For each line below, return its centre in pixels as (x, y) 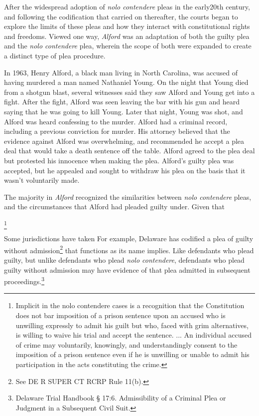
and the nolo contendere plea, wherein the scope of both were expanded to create (128, 46)
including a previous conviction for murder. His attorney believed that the (117, 131)
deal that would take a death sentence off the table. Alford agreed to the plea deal (129, 151)
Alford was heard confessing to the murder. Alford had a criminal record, (116, 121)
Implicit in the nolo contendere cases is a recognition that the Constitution (130, 305)
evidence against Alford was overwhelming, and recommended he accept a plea (124, 141)
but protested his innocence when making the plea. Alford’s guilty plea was (119, 160)
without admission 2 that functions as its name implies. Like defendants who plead (129, 249)
